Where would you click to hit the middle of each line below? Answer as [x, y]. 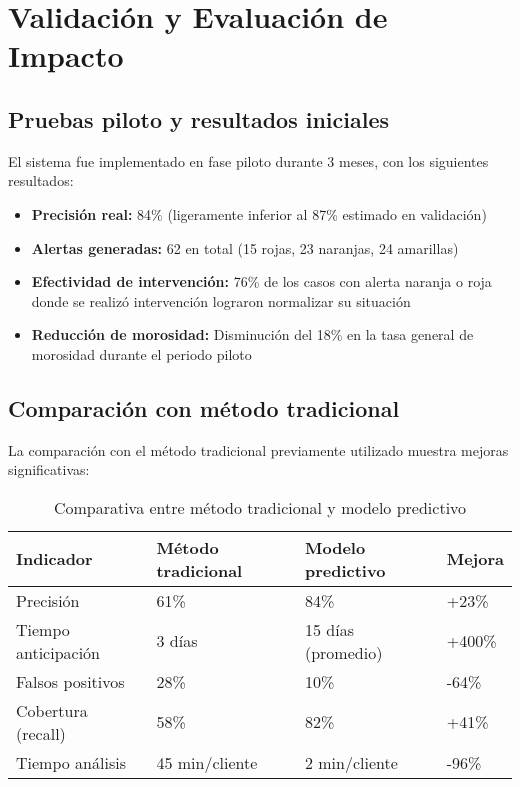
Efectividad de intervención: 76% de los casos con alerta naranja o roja [261, 281]
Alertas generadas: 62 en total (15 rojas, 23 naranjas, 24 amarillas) [245, 247]
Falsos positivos [70, 681]
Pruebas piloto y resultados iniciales [199, 118]
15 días [329, 629]
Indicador [54, 559]
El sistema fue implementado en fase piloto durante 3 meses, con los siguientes [248, 160]
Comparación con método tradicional [204, 407]
